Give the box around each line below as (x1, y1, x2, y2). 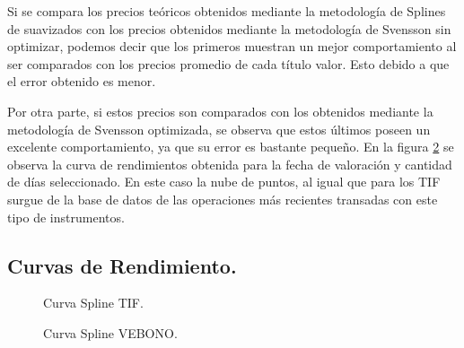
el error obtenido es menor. (7, 72, 156, 91)
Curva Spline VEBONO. (43, 323, 178, 342)
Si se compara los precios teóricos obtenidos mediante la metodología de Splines (7, 2, 446, 20)
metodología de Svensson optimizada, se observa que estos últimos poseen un (7, 119, 431, 138)
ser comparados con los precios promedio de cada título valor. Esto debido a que (7, 54, 450, 73)
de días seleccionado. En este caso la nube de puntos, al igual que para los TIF (7, 172, 441, 191)
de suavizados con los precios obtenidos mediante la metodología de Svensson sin (7, 19, 451, 38)
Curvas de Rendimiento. (7, 251, 237, 279)
